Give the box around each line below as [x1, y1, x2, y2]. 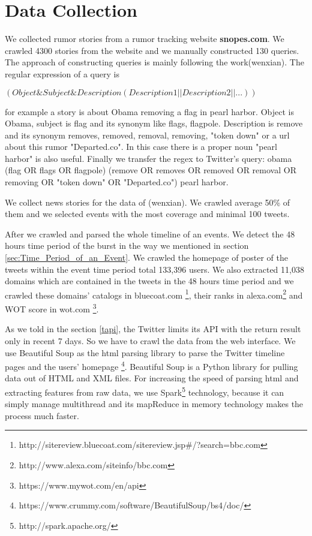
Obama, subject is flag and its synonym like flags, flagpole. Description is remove [5, 117, 303, 130]
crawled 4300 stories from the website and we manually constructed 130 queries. [5, 44, 299, 56]
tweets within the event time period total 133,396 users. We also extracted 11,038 [5, 263, 304, 275]
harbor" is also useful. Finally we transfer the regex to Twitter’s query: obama [5, 152, 292, 164]
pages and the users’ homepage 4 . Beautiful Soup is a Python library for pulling [5, 359, 298, 372]
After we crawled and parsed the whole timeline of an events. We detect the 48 [5, 227, 295, 240]
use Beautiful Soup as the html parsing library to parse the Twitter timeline [5, 346, 285, 359]
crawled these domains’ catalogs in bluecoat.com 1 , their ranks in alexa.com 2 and [5, 287, 303, 301]
